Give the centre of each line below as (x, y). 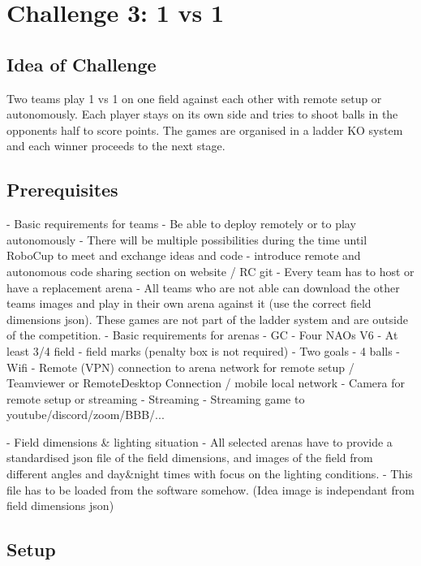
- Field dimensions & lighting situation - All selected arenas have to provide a (200, 441)
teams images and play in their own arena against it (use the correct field (189, 303)
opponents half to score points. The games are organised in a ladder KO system (205, 130)
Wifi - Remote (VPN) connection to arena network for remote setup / (180, 367)
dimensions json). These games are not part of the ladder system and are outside (208, 319)
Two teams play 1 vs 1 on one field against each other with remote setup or (194, 98)
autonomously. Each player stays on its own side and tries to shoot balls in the (202, 114)
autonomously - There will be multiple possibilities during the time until (187, 239)
